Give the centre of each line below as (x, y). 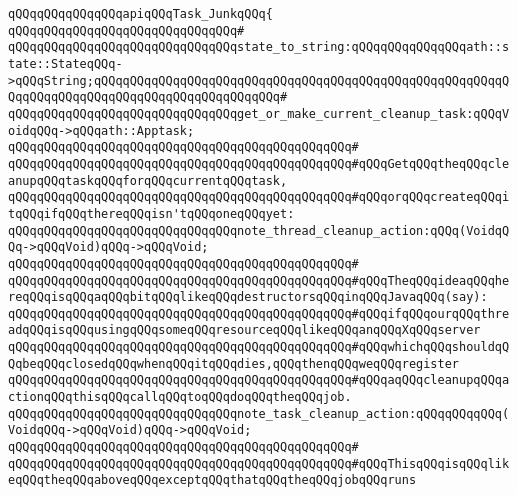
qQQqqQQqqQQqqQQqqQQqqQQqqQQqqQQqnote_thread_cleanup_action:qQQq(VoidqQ (259, 230)
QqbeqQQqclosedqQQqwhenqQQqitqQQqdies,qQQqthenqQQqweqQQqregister (234, 363)
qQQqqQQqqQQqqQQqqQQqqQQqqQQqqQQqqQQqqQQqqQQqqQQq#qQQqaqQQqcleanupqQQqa (259, 380)
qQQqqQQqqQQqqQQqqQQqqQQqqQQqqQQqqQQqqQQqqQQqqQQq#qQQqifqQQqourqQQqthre (259, 313)
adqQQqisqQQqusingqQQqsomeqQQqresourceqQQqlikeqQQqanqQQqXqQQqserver (244, 330)
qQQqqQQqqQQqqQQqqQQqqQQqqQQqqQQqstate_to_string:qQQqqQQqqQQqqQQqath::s (259, 47)
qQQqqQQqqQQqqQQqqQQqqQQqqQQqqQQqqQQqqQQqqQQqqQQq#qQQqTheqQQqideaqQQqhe (259, 280)
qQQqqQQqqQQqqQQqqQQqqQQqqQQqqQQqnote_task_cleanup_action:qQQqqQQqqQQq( (259, 413)
